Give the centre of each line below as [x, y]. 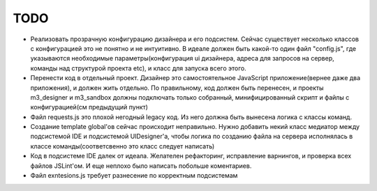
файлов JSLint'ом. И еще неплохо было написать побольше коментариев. [141, 166]
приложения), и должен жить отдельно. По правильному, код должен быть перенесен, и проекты [177, 88]
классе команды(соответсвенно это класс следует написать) [123, 146]
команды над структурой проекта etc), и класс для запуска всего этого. [139, 68]
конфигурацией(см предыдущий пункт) [89, 107]
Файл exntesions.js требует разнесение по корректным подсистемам [134, 176]
